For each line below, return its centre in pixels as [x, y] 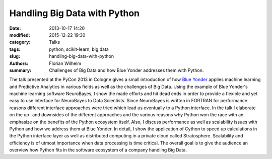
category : [20, 42]
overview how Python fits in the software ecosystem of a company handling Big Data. [98, 150]
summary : [20, 70]
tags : [15, 49]
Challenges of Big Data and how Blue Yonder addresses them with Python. [126, 70]
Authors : [19, 63]
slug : [15, 56]
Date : [15, 28]
